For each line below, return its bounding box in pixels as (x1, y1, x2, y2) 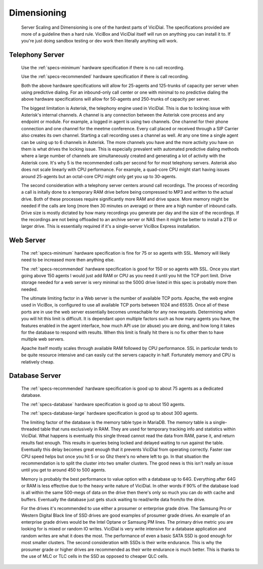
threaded (21, 426, 40, 432)
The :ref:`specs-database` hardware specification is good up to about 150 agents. (21, 401, 186, 407)
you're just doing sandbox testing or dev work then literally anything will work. (21, 38, 178, 44)
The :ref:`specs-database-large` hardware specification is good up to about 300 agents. (21, 410, 198, 416)
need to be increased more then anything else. (21, 257, 115, 263)
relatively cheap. (21, 359, 55, 365)
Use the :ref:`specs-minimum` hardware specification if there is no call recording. (21, 64, 185, 70)
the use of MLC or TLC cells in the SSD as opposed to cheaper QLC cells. (21, 553, 169, 559)
